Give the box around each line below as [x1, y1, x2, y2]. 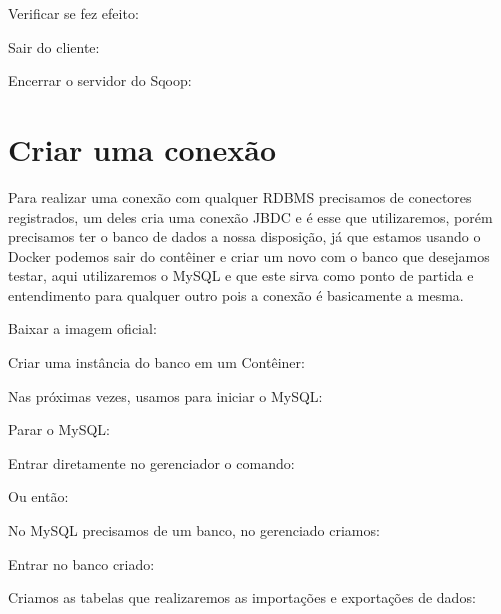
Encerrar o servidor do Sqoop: [8, 70, 192, 91]
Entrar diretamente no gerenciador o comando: [8, 452, 295, 473]
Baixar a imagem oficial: [8, 318, 157, 339]
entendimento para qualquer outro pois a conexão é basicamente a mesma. [8, 284, 464, 305]
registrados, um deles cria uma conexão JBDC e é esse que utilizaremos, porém [8, 206, 493, 227]
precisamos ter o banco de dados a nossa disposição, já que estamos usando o [8, 226, 481, 247]
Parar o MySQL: [8, 419, 110, 440]
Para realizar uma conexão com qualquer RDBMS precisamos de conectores [8, 186, 472, 207]
